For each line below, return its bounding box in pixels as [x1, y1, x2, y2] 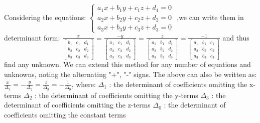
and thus [222, 32, 249, 42]
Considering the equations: [4, 11, 86, 22]
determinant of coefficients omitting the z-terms [4, 99, 151, 110]
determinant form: [4, 32, 60, 42]
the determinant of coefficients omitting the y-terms [39, 89, 198, 100]
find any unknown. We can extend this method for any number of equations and [4, 59, 251, 69]
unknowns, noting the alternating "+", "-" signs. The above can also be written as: [4, 69, 257, 79]
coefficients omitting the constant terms [4, 109, 126, 120]
